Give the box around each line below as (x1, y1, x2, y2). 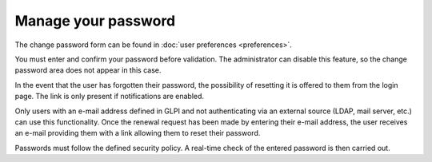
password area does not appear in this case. (14, 65, 162, 75)
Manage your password (14, 12, 176, 30)
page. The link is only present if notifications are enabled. (14, 92, 204, 101)
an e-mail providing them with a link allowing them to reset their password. (14, 128, 261, 138)
